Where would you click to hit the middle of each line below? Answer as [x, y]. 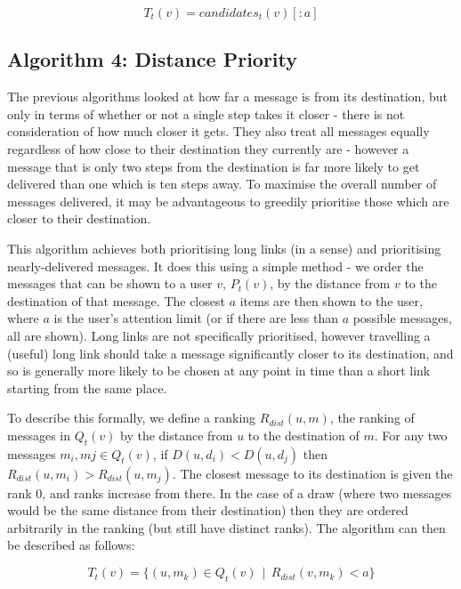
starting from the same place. [87, 387]
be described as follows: [71, 545]
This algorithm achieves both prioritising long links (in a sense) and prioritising [224, 248]
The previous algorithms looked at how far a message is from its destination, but [227, 97]
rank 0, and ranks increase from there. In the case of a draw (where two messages [230, 492]
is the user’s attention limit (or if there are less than [196, 318]
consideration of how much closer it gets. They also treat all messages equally [218, 131]
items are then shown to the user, [331, 300]
